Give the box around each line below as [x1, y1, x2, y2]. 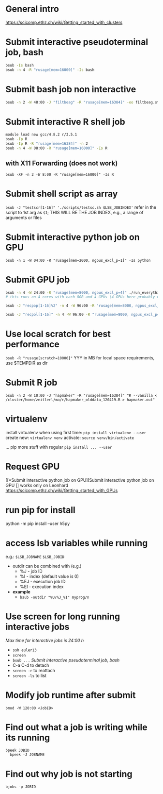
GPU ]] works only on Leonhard [5, 482, 69, 488]
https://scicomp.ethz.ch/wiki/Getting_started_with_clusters [5, 19, 123, 25]
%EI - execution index [19, 584, 64, 590]
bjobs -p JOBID [5, 784, 36, 790]
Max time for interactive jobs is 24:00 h [5, 637, 84, 643]
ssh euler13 [12, 647, 37, 653]
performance [5, 339, 59, 350]
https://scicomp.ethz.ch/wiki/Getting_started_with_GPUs [5, 487, 118, 493]
